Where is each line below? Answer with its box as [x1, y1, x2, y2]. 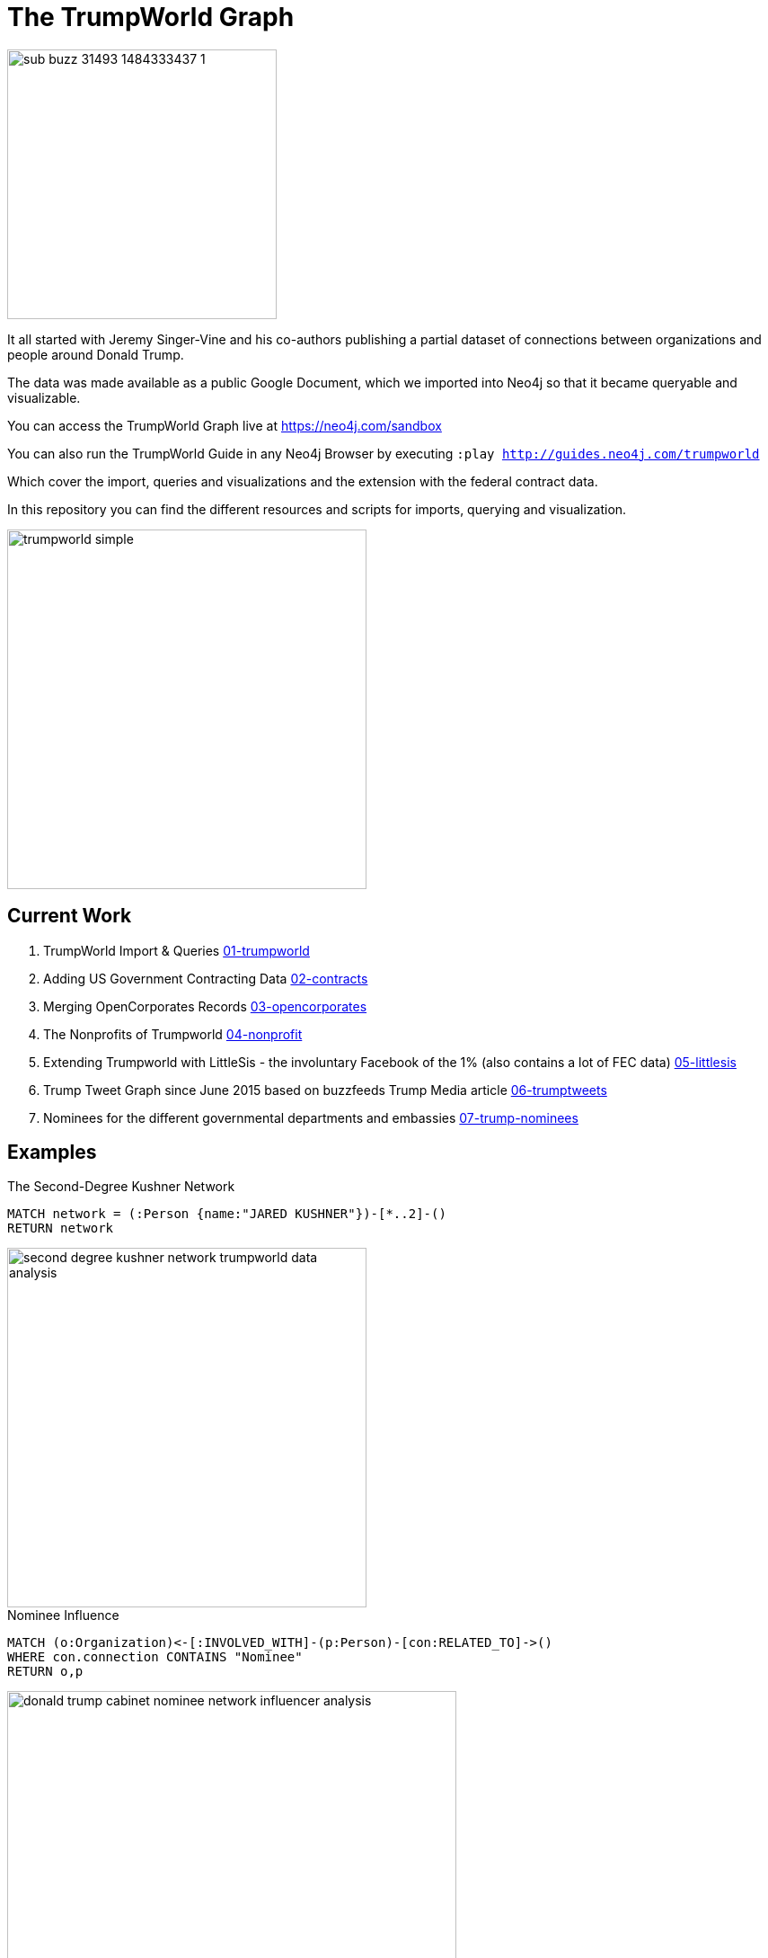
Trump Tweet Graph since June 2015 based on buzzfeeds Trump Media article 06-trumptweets [43, 1081, 607, 1098]
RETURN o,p [7, 1664, 84, 1679]
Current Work [7, 904, 132, 928]
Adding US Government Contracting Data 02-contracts [43, 970, 368, 986]
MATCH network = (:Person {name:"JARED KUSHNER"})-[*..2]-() [7, 1206, 446, 1222]
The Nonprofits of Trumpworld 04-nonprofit [43, 1026, 303, 1042]
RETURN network [7, 1221, 114, 1236]
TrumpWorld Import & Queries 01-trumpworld [43, 942, 310, 958]
